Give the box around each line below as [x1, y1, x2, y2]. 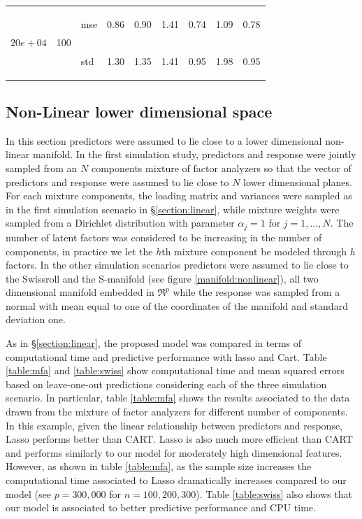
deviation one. [6, 312, 66, 327]
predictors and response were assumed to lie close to [6, 174, 229, 189]
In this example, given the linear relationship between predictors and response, [6, 418, 343, 432]
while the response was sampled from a [173, 285, 340, 299]
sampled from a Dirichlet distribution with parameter [6, 215, 235, 230]
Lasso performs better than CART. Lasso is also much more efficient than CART [6, 432, 353, 446]
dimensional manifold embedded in [6, 285, 154, 299]
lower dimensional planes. [243, 174, 352, 189]
